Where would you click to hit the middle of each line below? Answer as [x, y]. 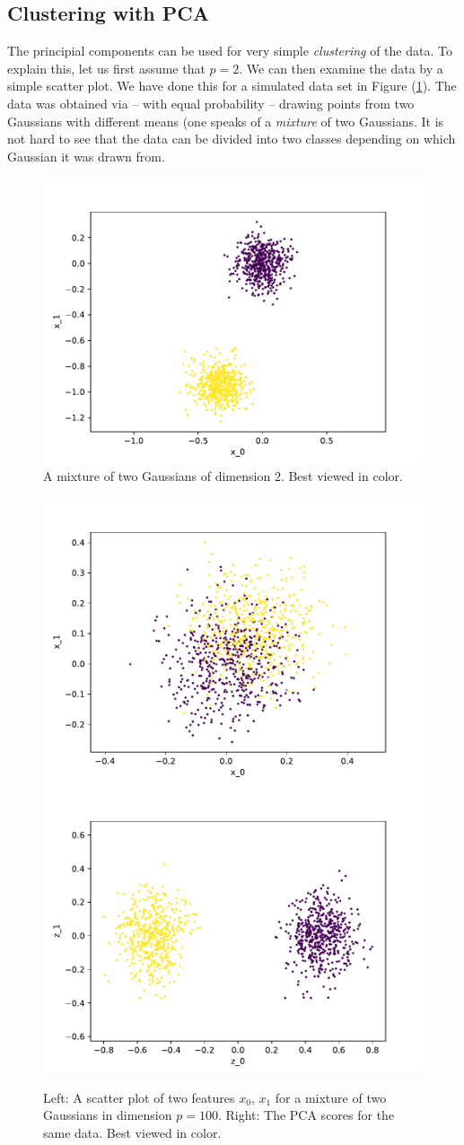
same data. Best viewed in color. [132, 1132]
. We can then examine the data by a [341, 68]
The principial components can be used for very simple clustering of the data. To [230, 51]
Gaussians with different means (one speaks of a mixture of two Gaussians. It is [226, 121]
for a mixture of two [331, 1097]
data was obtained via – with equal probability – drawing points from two [211, 103]
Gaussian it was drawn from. [86, 156]
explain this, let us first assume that [106, 68]
